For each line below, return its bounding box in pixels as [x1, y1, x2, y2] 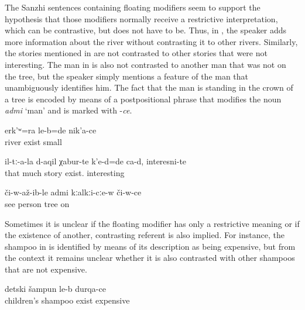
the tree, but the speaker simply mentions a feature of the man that [5, 70, 249, 82]
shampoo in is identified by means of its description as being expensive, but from [5, 240, 296, 252]
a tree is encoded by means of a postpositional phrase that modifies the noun [5, 92, 282, 105]
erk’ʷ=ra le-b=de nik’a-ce [5, 123, 97, 136]
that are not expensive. [5, 263, 87, 275]
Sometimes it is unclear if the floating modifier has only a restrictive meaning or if [5, 217, 300, 229]
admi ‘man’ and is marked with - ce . [5, 104, 132, 116]
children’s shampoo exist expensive [5, 294, 130, 306]
